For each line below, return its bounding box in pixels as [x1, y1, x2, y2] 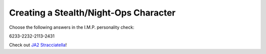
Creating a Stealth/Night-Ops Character [9, 7, 176, 18]
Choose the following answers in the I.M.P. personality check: [9, 24, 134, 30]
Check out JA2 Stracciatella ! [9, 42, 67, 48]
